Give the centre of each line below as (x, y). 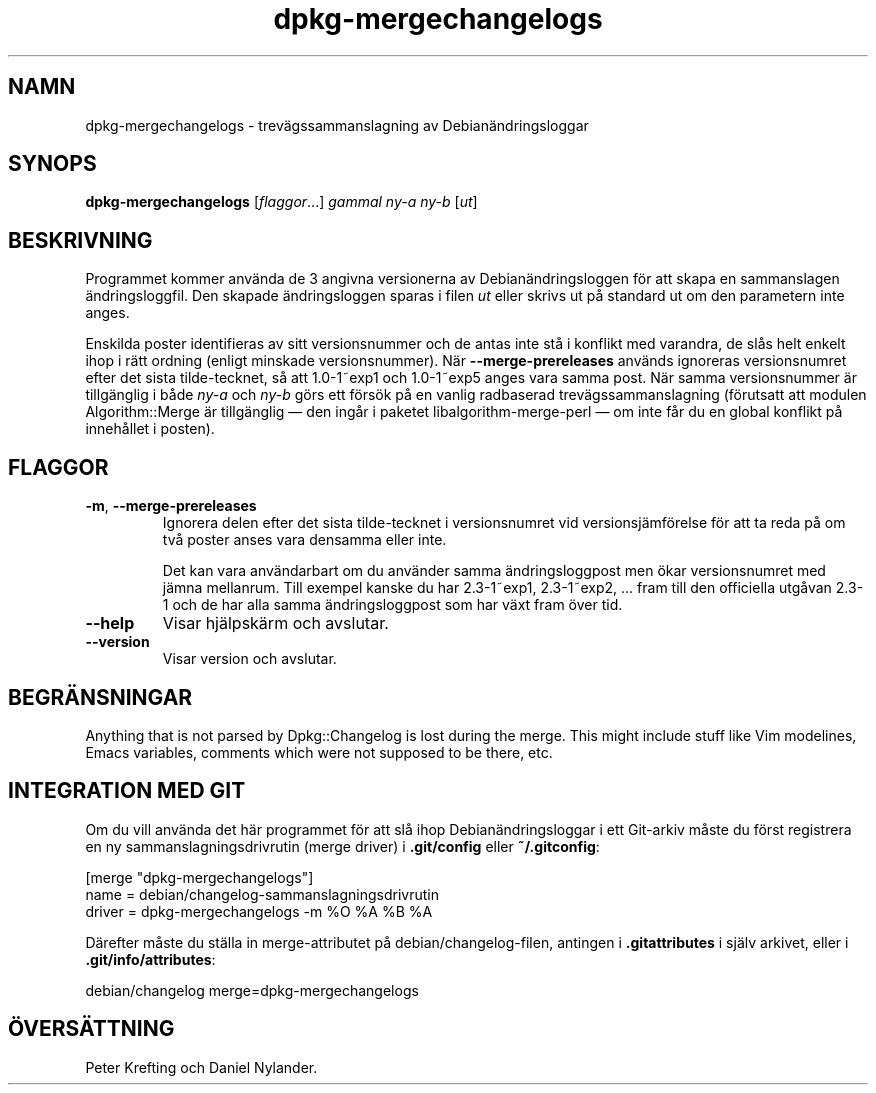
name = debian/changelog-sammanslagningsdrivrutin (262, 894)
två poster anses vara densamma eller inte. (304, 540)
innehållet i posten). (150, 429)
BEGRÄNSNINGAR (100, 697)
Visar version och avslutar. (249, 659)
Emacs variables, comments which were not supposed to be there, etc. (319, 752)
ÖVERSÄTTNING (91, 1029)
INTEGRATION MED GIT (127, 791)
